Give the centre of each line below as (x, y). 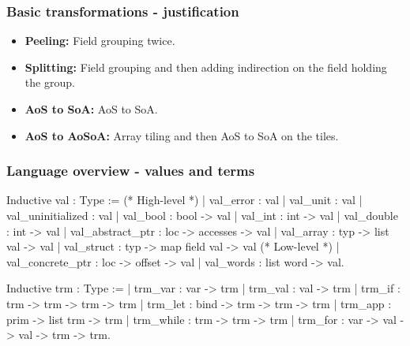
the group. (50, 82)
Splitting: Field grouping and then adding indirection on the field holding (206, 67)
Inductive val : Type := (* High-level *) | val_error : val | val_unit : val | (184, 200)
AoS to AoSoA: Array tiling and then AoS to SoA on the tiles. (182, 135)
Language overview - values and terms (131, 171)
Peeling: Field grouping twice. (100, 41)
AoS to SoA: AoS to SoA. (91, 109)
